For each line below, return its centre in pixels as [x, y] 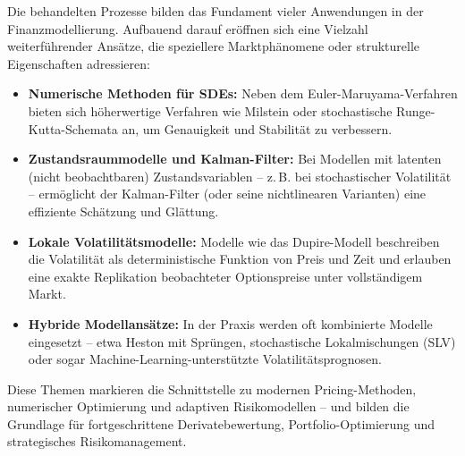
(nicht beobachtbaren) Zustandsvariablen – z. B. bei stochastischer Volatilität [240, 176]
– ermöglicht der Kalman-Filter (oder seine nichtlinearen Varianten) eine [227, 194]
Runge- [416, 110]
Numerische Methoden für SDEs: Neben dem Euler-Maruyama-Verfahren [243, 93]
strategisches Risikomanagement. [97, 441]
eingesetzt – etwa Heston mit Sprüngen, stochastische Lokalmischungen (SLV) [242, 341]
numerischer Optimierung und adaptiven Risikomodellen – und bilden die [208, 406]
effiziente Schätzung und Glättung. [123, 211]
